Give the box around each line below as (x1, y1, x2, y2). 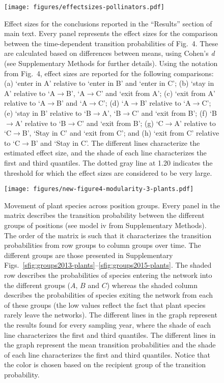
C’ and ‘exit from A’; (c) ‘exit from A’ (96, 87, 215, 98)
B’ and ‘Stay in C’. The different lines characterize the (31, 137, 200, 148)
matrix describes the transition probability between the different (4, 210, 205, 220)
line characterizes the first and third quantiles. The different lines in (4, 329, 216, 340)
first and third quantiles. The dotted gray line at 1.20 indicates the (4, 157, 213, 168)
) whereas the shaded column (106, 279, 198, 290)
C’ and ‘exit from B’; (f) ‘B (132, 108, 217, 118)
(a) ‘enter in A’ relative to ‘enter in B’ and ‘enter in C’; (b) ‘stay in (4, 78, 214, 88)
